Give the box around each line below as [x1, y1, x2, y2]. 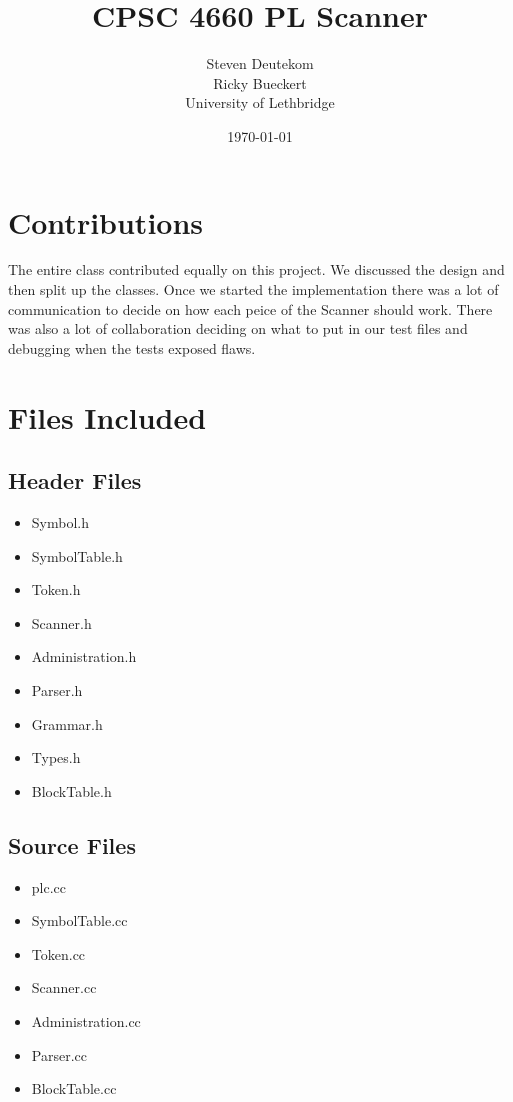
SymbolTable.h [31, 545, 123, 566]
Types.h [31, 747, 81, 768]
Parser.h [31, 679, 83, 700]
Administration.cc [31, 1010, 141, 1031]
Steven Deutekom [206, 53, 314, 74]
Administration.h [31, 646, 137, 667]
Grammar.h [31, 713, 103, 734]
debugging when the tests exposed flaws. [8, 337, 256, 358]
